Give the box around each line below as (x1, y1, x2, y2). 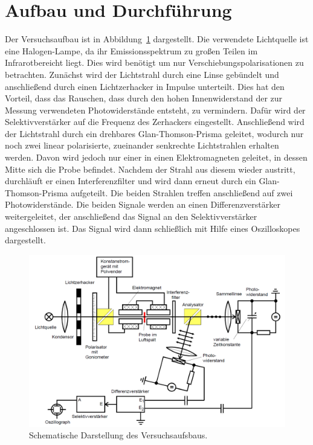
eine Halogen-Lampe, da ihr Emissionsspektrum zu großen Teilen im (5, 44, 258, 57)
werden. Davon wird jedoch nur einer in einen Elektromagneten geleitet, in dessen (5, 151, 308, 164)
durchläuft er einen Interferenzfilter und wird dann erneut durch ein (5, 174, 256, 187)
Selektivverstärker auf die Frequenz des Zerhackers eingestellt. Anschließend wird (5, 115, 305, 128)
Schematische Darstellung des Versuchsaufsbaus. (29, 429, 208, 441)
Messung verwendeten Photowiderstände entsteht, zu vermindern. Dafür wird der (5, 103, 306, 116)
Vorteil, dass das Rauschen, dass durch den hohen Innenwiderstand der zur (5, 92, 283, 104)
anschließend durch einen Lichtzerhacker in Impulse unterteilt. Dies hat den (5, 80, 285, 92)
